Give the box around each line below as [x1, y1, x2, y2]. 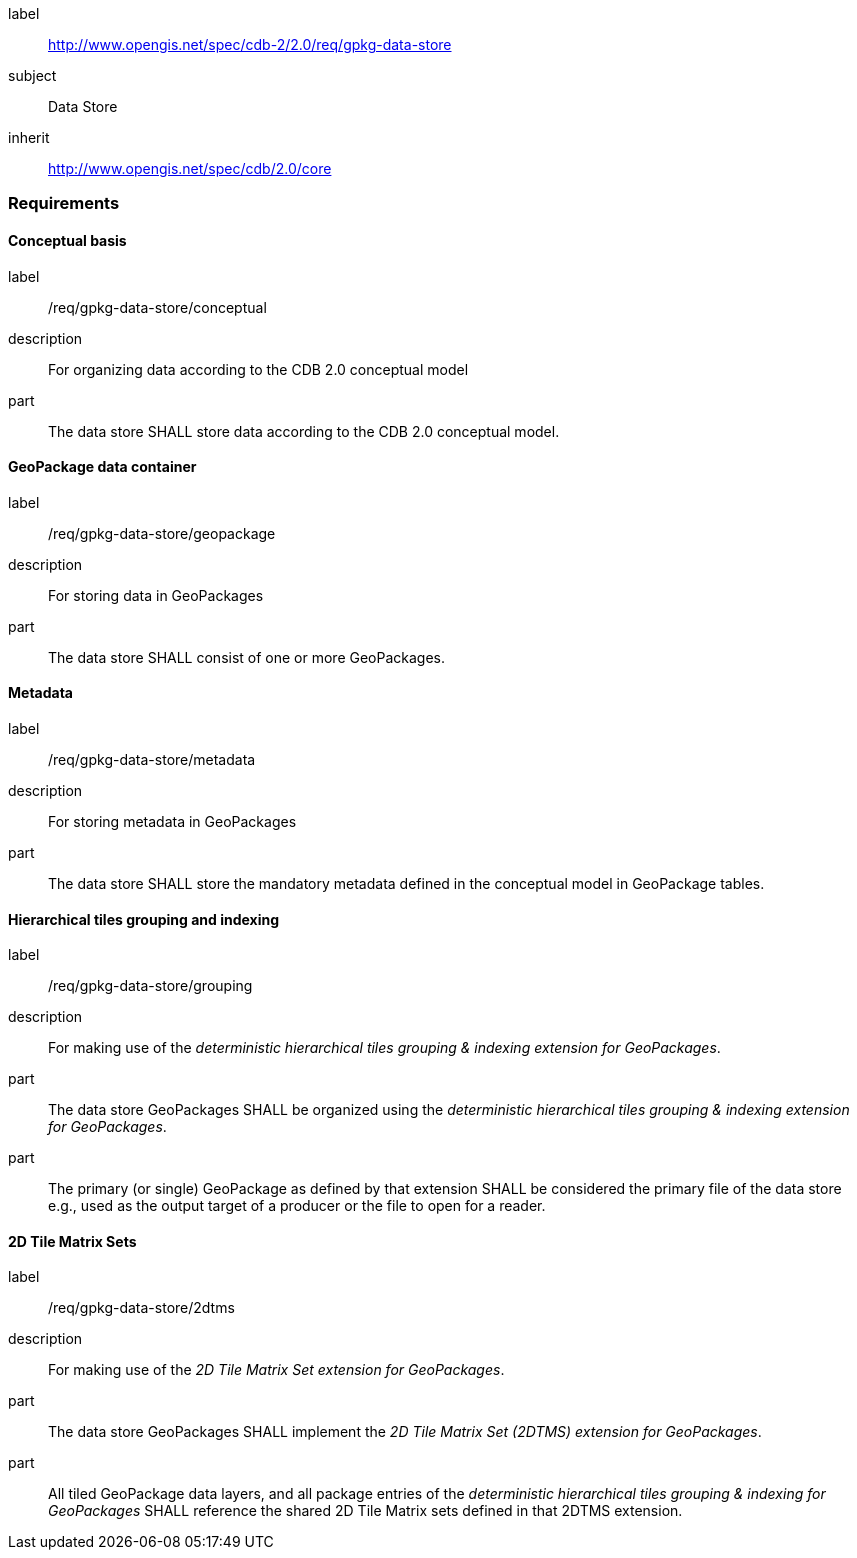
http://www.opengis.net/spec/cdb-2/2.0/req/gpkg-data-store [48, 36, 452, 53]
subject [8, 67, 57, 84]
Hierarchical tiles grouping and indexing [8, 910, 280, 928]
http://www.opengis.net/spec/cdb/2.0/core [48, 160, 332, 177]
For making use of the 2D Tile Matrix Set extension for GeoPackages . [48, 1361, 505, 1379]
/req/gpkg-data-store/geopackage [48, 524, 276, 542]
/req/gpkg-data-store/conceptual [48, 298, 267, 316]
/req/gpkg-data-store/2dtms [48, 1299, 235, 1317]
